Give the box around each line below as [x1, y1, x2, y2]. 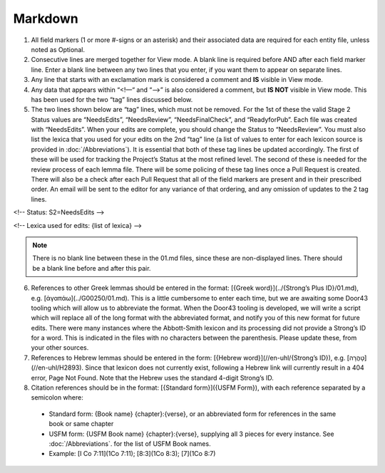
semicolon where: [31, 393, 83, 402]
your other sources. [31, 343, 89, 352]
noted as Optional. [31, 45, 86, 53]
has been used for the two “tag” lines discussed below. [31, 95, 193, 103]
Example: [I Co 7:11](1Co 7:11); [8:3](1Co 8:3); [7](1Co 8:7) [48, 449, 216, 458]
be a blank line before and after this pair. [32, 264, 151, 272]
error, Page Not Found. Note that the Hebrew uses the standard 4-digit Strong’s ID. [31, 373, 274, 382]
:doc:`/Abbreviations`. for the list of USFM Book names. [48, 440, 211, 448]
